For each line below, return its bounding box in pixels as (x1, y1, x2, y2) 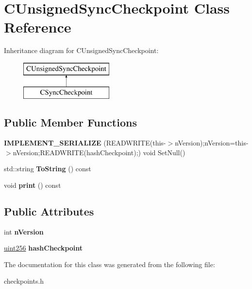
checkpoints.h (4, 275, 44, 286)
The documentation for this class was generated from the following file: (4, 259, 215, 270)
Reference (4, 17, 71, 37)
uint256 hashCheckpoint (4, 243, 83, 253)
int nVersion (4, 226, 44, 236)
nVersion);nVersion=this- (175, 138, 249, 148)
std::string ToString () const (4, 163, 91, 174)
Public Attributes (4, 204, 94, 219)
